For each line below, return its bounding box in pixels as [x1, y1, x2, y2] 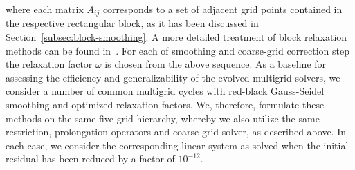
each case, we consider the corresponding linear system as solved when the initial [6, 138, 349, 152]
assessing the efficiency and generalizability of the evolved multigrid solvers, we [6, 70, 340, 84]
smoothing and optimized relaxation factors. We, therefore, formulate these [6, 97, 325, 112]
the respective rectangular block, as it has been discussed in [6, 16, 259, 30]
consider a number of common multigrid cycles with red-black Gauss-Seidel [6, 84, 325, 98]
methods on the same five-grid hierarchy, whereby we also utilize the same [6, 111, 320, 125]
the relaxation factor [6, 57, 93, 71]
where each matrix [6, 2, 84, 16]
